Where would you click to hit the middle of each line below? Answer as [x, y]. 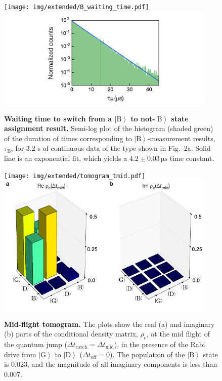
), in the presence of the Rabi [160, 344]
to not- [143, 118]
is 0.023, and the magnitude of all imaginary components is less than [111, 364]
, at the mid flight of [178, 334]
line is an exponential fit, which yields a [66, 158]
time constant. [192, 158]
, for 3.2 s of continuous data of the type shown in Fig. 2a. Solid [111, 148]
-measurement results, [181, 138]
